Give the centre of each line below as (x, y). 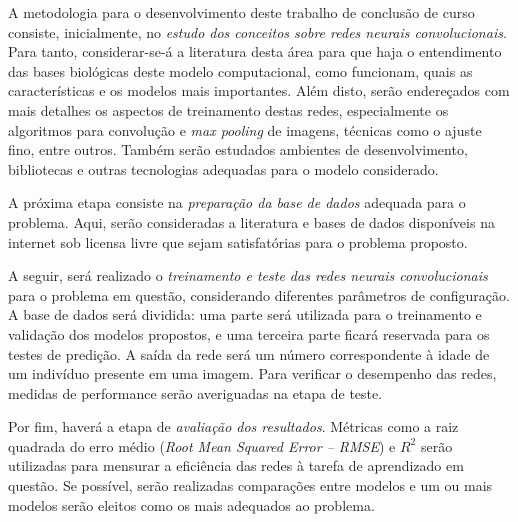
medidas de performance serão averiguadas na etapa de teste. (195, 392)
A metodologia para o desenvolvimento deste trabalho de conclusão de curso (241, 12)
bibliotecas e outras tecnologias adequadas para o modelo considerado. (223, 168)
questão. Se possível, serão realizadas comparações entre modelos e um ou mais (250, 485)
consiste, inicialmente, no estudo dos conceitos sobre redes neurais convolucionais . (257, 31)
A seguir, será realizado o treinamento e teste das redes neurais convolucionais (248, 275)
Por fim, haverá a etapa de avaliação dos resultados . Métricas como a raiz (233, 426)
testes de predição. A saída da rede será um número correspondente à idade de (249, 353)
